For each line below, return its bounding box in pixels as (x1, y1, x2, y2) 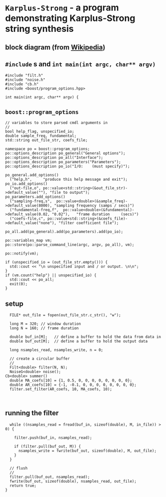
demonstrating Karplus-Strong (5, 12, 136, 24)
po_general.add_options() (5, 173, 59, 178)
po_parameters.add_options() (5, 194, 66, 200)
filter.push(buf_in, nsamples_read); (14, 435, 92, 440)
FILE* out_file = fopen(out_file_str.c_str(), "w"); (9, 313, 121, 318)
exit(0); (9, 281, 28, 287)
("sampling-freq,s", (9, 199, 52, 204)
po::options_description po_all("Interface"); (5, 155, 103, 160)
